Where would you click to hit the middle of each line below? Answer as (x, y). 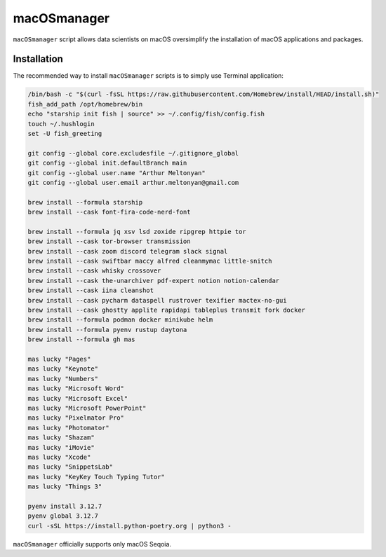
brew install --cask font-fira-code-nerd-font (109, 212)
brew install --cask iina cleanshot (91, 290)
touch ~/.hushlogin (61, 124)
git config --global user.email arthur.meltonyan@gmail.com (133, 183)
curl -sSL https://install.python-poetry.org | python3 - (129, 526)
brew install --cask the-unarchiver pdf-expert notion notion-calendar (154, 281)
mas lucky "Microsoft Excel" (78, 398)
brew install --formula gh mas (82, 339)
